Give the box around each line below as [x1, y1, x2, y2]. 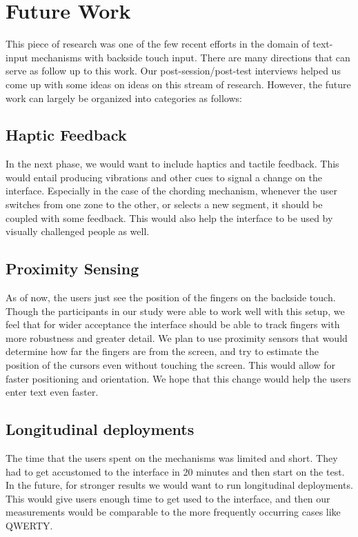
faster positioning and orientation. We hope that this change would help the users [6, 371, 351, 385]
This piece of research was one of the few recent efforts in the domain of [6, 37, 310, 51]
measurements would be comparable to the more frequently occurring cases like [6, 505, 341, 519]
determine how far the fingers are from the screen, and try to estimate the [6, 344, 319, 358]
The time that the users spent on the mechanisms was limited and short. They [6, 451, 338, 465]
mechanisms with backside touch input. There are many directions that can [31, 50, 350, 64]
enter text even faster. [6, 385, 99, 399]
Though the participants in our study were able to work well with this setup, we [6, 303, 345, 318]
